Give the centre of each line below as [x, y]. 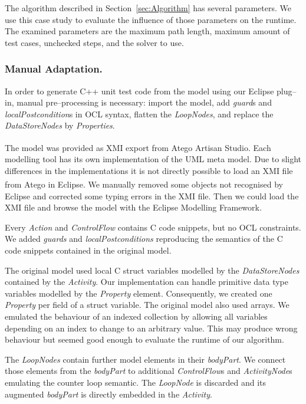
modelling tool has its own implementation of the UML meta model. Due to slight [153, 159]
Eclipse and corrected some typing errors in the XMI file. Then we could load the [152, 196]
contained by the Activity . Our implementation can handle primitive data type [147, 282]
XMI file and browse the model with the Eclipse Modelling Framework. [133, 207]
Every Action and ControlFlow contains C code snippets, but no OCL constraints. [153, 227]
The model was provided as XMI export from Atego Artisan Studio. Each [138, 147]
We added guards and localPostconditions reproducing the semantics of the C [144, 239]
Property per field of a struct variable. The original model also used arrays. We [147, 305]
